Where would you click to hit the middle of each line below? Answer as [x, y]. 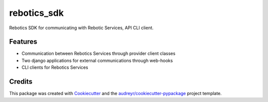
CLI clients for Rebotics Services [55, 67]
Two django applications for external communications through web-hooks [97, 60]
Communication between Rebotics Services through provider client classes [99, 53]
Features [23, 42]
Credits [21, 82]
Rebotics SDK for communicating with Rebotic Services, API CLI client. [81, 28]
